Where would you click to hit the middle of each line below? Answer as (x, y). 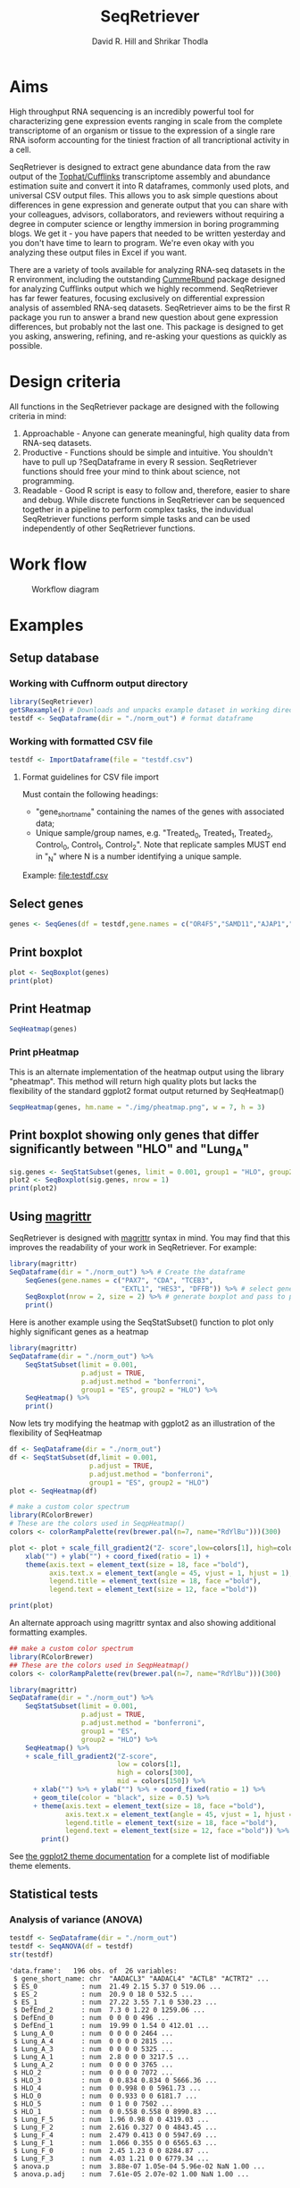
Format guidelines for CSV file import (90, 777)
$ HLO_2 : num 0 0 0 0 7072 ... (93, 2072)
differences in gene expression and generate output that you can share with (149, 205)
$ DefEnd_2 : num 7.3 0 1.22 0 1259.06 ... (109, 2010)
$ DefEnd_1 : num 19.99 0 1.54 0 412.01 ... (111, 2025)
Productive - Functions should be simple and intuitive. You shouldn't (148, 452)
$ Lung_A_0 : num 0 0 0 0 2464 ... (93, 2033)
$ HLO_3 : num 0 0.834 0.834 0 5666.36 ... (115, 2080)
